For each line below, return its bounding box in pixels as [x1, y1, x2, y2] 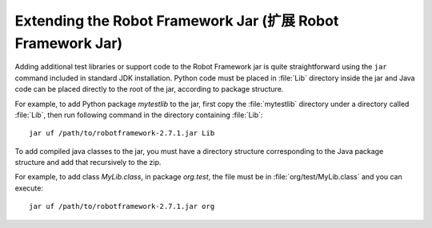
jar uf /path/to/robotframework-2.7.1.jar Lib [29, 128, 215, 138]
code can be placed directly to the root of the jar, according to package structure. [14, 85, 284, 94]
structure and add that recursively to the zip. [14, 158, 162, 167]
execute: [14, 183, 44, 193]
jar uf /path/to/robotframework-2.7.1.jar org [29, 202, 215, 211]
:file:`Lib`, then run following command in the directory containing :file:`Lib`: [14, 110, 263, 120]
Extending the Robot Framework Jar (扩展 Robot [14, 12, 339, 29]
